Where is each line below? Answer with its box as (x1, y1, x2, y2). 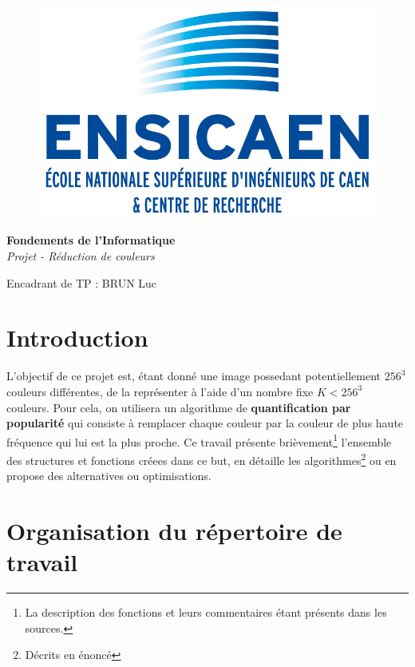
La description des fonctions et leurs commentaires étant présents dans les (25, 604, 387, 621)
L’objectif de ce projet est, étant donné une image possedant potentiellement (6, 367, 381, 384)
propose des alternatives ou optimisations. (6, 467, 211, 484)
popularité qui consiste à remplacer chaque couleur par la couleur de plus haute (6, 415, 404, 431)
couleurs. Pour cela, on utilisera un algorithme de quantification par (6, 399, 351, 415)
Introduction (6, 321, 148, 354)
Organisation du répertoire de (6, 514, 342, 547)
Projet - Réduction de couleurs (6, 248, 155, 264)
